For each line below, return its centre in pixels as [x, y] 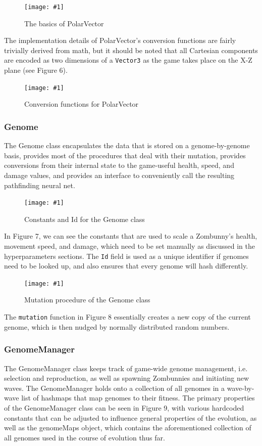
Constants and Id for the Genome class [85, 219]
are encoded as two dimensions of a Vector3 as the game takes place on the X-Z [128, 60]
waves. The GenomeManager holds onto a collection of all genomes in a [115, 388]
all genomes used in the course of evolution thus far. [85, 437]
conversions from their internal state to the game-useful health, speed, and [119, 165]
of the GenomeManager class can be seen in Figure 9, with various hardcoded [124, 407]
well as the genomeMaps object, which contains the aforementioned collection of [128, 428]
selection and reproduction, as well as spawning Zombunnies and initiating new [127, 378]
